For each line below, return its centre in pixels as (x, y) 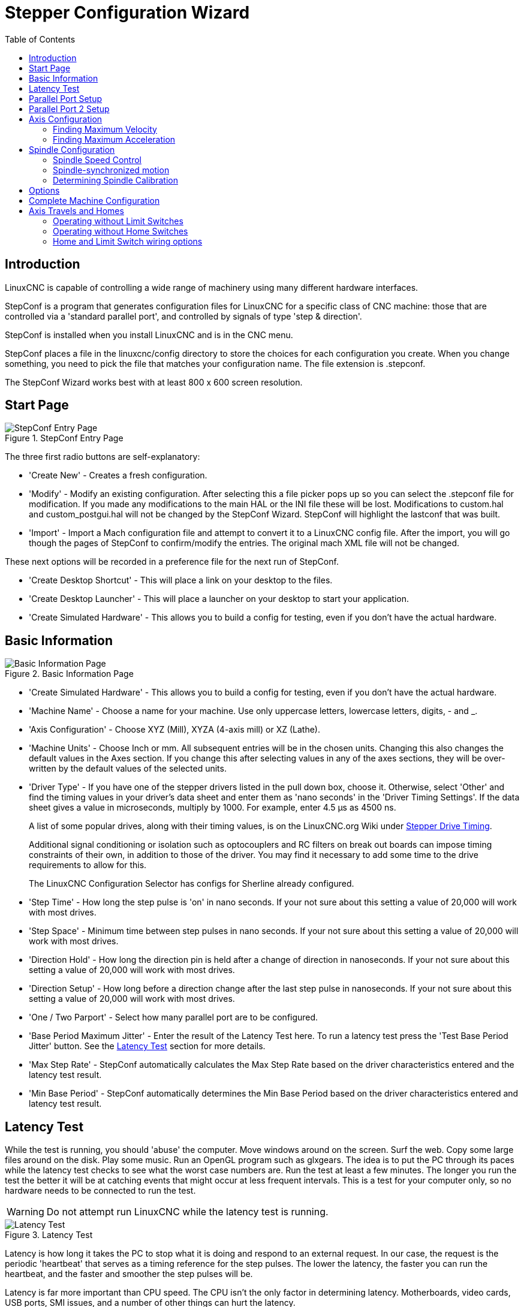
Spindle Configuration (72, 149)
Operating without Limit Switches (118, 221)
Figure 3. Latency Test (49, 1235)
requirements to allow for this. (88, 865)
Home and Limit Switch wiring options (128, 241)
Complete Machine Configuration (94, 200)
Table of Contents (40, 39)
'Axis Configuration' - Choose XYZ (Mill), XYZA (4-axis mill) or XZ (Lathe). (174, 730)
